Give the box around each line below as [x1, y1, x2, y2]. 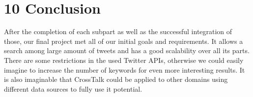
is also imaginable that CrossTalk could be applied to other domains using [4, 74, 228, 84]
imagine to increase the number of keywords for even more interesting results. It [4, 64, 245, 75]
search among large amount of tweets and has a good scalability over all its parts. [4, 45, 250, 56]
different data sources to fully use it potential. [4, 83, 142, 94]
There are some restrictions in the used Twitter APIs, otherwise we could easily [4, 55, 244, 65]
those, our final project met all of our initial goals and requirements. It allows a [4, 36, 243, 46]
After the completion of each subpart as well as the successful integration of [4, 26, 232, 37]
